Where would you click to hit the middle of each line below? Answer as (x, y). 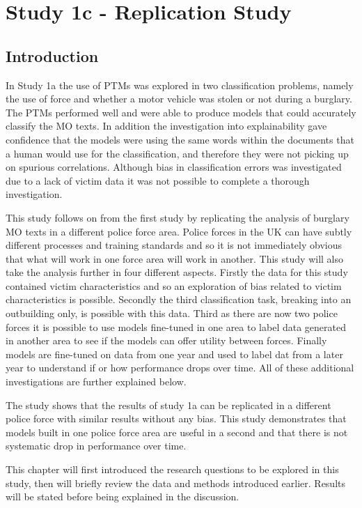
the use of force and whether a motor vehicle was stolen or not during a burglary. (179, 99)
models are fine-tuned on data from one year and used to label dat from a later (174, 354)
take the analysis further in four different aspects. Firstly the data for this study (177, 272)
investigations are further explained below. (96, 382)
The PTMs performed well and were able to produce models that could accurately (181, 112)
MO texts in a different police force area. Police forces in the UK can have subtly (179, 231)
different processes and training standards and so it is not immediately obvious (174, 245)
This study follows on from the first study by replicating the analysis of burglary (178, 217)
